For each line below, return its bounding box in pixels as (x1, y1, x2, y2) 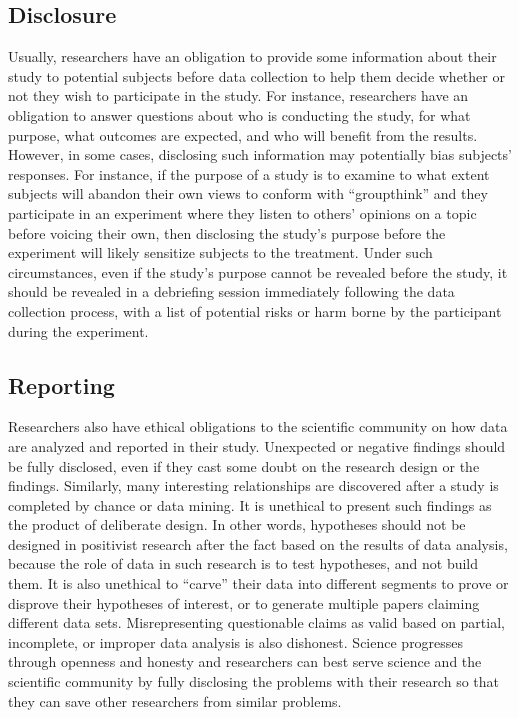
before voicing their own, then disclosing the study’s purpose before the (8, 222, 446, 243)
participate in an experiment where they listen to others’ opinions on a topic (8, 202, 477, 223)
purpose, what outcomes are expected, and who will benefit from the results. (8, 124, 478, 145)
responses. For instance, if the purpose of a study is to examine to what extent (8, 163, 490, 184)
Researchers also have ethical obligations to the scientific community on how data (8, 416, 508, 437)
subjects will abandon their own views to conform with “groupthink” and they (8, 183, 488, 204)
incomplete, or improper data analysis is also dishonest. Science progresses (8, 631, 464, 652)
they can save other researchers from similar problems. (8, 690, 342, 711)
